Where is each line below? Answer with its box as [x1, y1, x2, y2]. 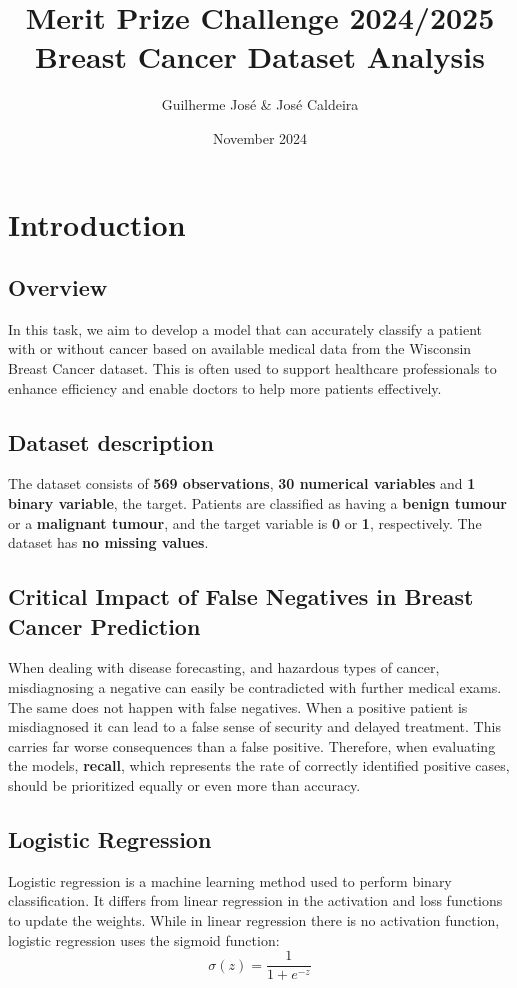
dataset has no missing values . [8, 532, 209, 553]
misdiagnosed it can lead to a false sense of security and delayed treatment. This [8, 716, 501, 737]
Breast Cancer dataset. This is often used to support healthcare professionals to [8, 358, 497, 379]
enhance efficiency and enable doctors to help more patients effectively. [8, 377, 442, 398]
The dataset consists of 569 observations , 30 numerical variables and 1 [8, 473, 476, 494]
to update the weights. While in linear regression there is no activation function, [8, 909, 500, 930]
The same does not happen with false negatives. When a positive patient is [8, 696, 468, 717]
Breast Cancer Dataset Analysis [35, 36, 485, 77]
